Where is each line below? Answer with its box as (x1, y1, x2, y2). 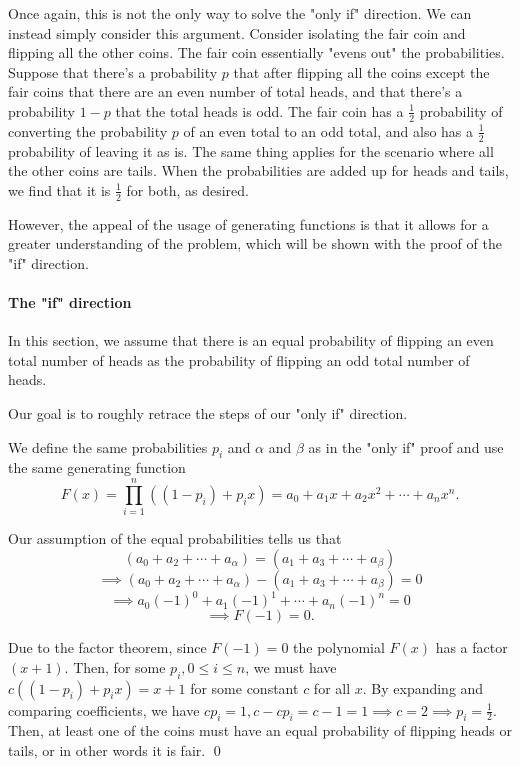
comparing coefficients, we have (8, 699, 200, 720)
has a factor (435, 637, 508, 658)
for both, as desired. (126, 179, 249, 200)
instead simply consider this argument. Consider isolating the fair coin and (8, 22, 466, 43)
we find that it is (8, 179, 111, 200)
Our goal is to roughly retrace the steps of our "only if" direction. (8, 403, 408, 423)
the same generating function (8, 457, 186, 478)
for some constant (190, 677, 299, 698)
